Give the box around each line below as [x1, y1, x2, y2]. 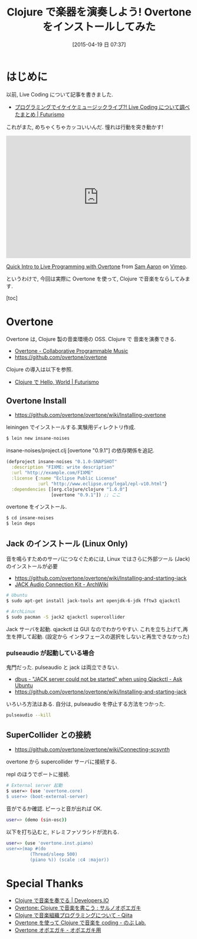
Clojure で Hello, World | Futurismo [14, 378, 99, 385]
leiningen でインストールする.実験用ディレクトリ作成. [6, 424, 136, 431]
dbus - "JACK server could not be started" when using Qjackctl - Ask [14, 676, 183, 683]
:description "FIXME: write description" [11, 464, 115, 471]
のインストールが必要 [6, 563, 58, 570]
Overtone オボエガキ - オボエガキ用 [14, 927, 101, 934]
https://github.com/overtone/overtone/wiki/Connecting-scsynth [14, 746, 170, 753]
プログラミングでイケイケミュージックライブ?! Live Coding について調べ [14, 103, 190, 110]
